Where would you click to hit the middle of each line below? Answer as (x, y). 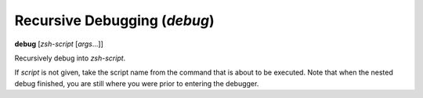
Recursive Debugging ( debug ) (114, 20)
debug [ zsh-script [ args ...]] (59, 44)
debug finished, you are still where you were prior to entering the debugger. (137, 83)
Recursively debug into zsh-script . (70, 58)
